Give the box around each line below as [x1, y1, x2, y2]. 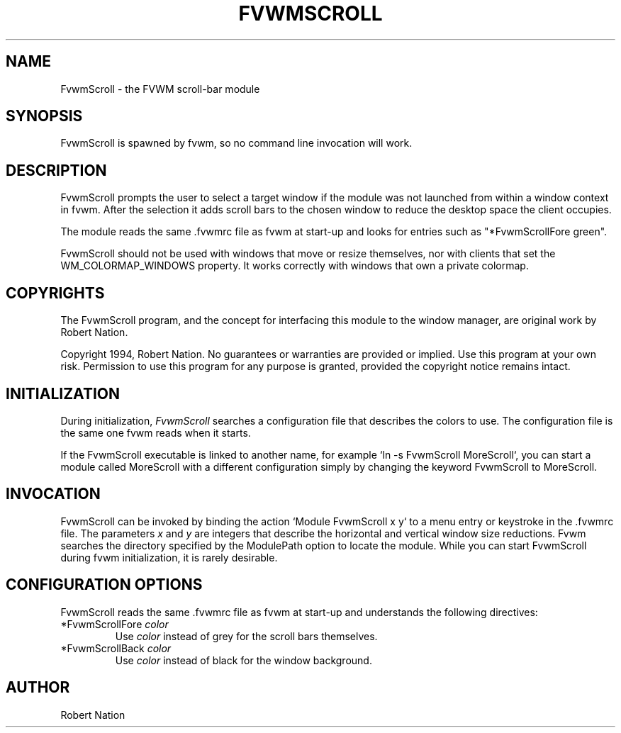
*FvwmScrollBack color [60, 642, 172, 654]
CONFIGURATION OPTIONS [6, 576, 203, 594]
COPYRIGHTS [6, 284, 105, 302]
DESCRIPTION [6, 161, 107, 179]
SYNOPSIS [6, 107, 83, 125]
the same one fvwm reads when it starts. [60, 426, 251, 439]
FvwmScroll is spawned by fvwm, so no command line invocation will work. [60, 137, 413, 150]
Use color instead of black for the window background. [115, 654, 372, 666]
